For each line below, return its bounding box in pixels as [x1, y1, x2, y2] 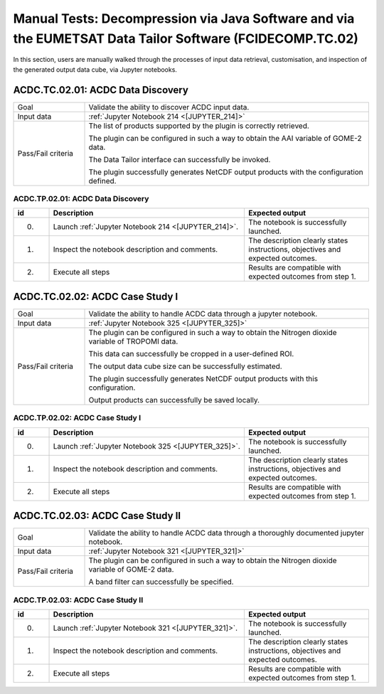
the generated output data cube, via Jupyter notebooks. [13, 65, 178, 74]
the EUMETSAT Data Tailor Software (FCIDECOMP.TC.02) [13, 31, 359, 46]
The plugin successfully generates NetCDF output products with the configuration [88, 167, 364, 177]
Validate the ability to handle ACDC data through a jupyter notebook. [88, 309, 318, 319]
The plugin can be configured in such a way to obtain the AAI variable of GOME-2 [88, 133, 362, 143]
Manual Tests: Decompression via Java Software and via [13, 11, 355, 26]
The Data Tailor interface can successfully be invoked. [88, 154, 271, 164]
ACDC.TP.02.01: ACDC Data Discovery [13, 194, 149, 204]
